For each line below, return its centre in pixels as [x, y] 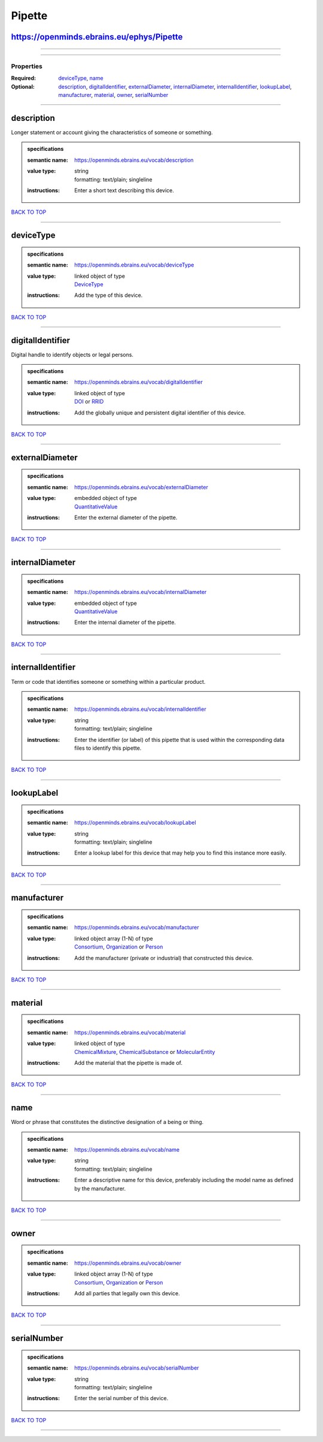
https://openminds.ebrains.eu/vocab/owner [128, 1263]
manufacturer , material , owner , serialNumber [113, 95]
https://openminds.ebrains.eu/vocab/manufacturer [137, 928]
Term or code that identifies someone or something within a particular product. [108, 681]
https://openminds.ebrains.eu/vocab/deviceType [134, 265]
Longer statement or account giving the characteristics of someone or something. [112, 132]
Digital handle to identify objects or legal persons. [72, 355]
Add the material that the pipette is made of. [128, 1063]
